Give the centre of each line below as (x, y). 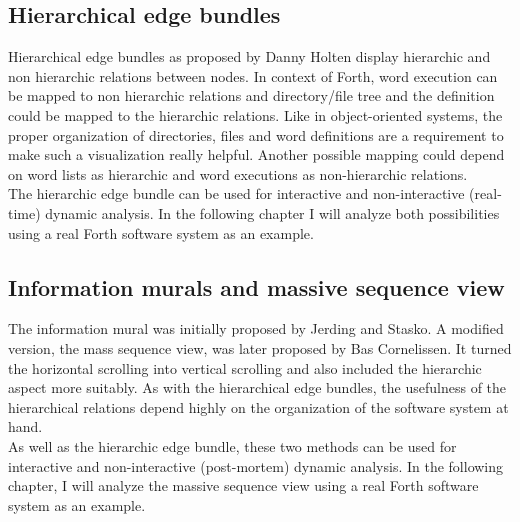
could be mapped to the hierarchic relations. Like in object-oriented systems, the (255, 114)
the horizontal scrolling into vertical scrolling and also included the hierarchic (245, 367)
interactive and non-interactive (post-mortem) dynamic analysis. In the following (256, 465)
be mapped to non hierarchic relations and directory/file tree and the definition (251, 95)
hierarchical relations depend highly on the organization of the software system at (258, 406)
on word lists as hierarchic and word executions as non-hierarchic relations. (238, 173)
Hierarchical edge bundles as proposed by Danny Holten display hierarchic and (249, 56)
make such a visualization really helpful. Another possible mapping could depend (256, 154)
